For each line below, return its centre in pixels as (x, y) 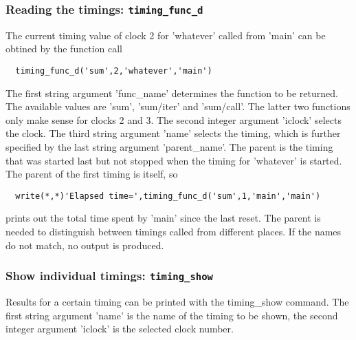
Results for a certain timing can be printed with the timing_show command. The (177, 301)
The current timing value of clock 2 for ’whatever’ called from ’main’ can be (166, 35)
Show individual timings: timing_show (109, 276)
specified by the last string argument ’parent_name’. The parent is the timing (169, 147)
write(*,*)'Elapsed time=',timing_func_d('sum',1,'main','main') (168, 196)
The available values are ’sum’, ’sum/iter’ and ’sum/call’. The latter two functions (178, 106)
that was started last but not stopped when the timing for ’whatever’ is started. (174, 160)
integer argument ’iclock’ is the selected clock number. (120, 329)
